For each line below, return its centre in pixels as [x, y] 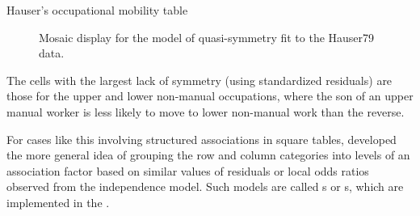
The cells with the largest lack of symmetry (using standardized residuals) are [199, 80]
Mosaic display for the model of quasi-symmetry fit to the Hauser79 [207, 37]
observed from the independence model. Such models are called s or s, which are [205, 186]
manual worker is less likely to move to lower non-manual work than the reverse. [206, 111]
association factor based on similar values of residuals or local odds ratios [188, 170]
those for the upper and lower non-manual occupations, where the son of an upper [210, 96]
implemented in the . [58, 202]
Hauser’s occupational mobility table [97, 10]
